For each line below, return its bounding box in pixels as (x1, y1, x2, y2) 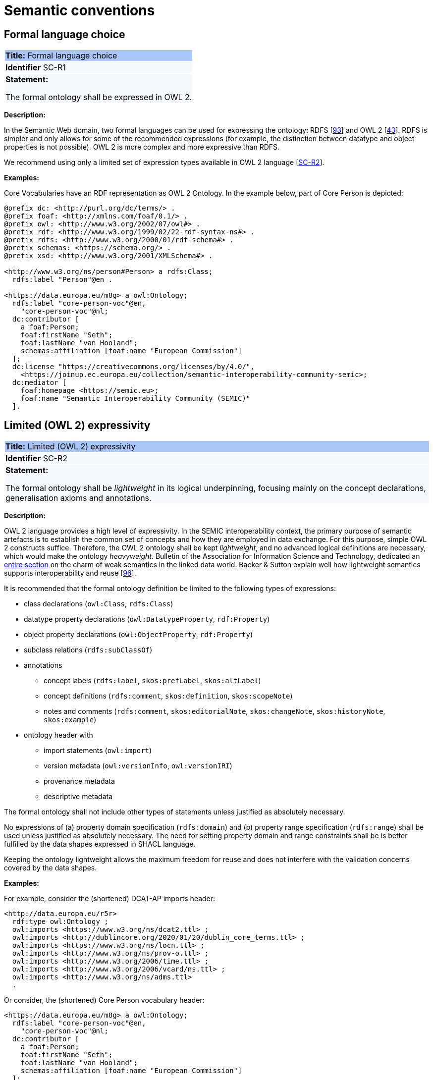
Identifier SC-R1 (5, 62, 66, 73)
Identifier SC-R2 (5, 453, 68, 464)
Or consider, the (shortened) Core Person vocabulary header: (4, 996, 205, 1005)
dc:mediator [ (12, 378, 67, 387)
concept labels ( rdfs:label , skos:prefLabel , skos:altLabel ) (44, 676, 261, 685)
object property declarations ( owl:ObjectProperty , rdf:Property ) (24, 630, 253, 639)
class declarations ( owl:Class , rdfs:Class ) (24, 599, 173, 608)
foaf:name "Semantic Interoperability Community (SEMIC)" (20, 394, 251, 403)
